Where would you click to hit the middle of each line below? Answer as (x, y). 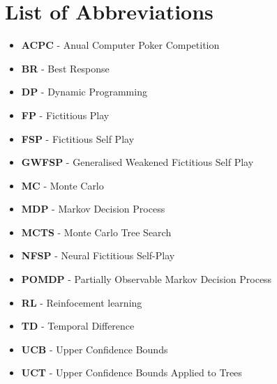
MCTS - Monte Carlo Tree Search (96, 232)
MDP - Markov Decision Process (93, 209)
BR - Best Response (65, 68)
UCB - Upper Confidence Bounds (95, 349)
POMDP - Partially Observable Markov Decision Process (147, 279)
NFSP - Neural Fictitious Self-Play (98, 255)
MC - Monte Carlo (62, 185)
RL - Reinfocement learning (82, 302)
